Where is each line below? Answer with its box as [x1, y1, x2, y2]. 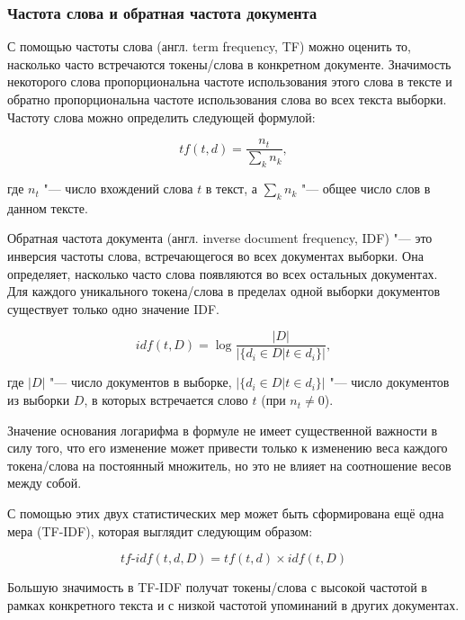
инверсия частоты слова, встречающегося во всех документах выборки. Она [7, 247, 424, 265]
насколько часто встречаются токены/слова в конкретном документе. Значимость [7, 54, 452, 73]
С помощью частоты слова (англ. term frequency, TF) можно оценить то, [7, 37, 412, 56]
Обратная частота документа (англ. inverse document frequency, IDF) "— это [7, 229, 433, 247]
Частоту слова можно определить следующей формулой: [7, 107, 316, 126]
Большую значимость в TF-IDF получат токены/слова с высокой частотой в [7, 578, 427, 597]
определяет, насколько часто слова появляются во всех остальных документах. [7, 264, 438, 283]
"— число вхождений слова [43, 179, 193, 198]
